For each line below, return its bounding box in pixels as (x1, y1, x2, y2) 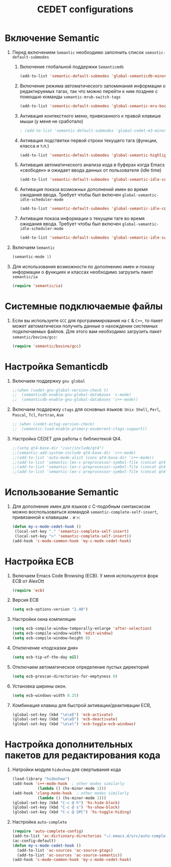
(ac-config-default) (12, 838, 56, 843)
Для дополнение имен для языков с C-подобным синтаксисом (12, 503, 150, 509)
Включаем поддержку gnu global (12, 378, 85, 384)
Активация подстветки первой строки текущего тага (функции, (19, 137, 158, 144)
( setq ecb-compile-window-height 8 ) (12, 636, 90, 641)
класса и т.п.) (19, 143, 50, 149)
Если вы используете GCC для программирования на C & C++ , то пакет (12, 317, 163, 323)
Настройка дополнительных (5, 739, 133, 751)
